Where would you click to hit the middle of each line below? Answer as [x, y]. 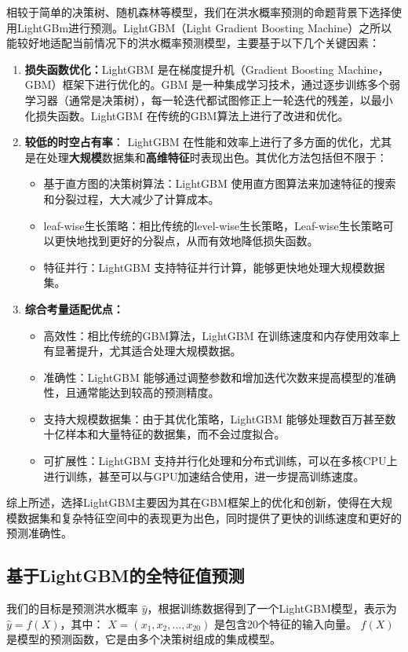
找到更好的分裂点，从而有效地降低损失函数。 [203, 241]
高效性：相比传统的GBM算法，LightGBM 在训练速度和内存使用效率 [217, 335]
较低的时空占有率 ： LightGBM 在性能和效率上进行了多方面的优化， [197, 142]
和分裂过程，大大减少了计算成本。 [131, 198]
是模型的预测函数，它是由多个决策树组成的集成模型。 [144, 639]
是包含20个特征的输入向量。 [285, 623]
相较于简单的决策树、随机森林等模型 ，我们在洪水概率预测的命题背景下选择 [199, 12]
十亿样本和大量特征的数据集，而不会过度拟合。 [164, 434]
